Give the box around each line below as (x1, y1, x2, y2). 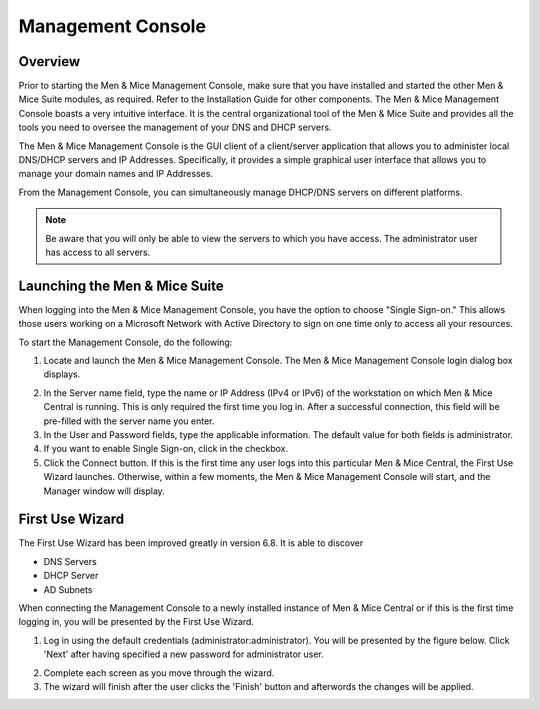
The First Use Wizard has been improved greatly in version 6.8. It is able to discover (18, 537, 364, 549)
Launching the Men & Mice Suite (18, 277, 224, 294)
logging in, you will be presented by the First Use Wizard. (18, 616, 255, 628)
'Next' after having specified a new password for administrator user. (43, 648, 324, 660)
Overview (18, 53, 81, 70)
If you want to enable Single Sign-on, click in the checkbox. (43, 443, 289, 455)
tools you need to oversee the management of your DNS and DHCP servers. (18, 121, 332, 134)
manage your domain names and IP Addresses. (18, 168, 214, 180)
